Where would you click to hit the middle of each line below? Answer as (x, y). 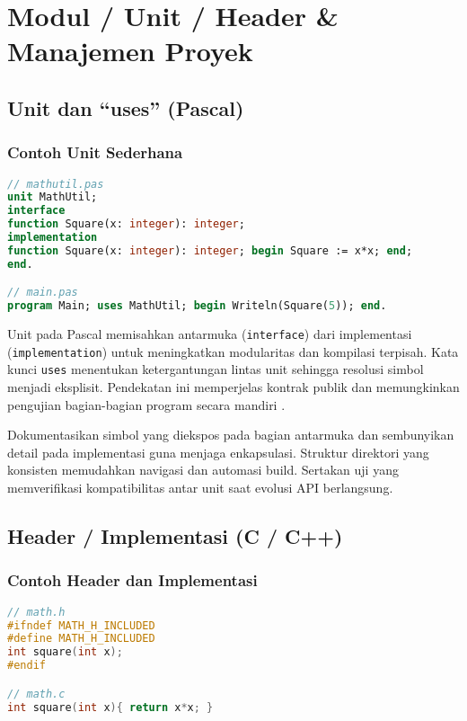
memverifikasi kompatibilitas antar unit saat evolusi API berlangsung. (200, 488)
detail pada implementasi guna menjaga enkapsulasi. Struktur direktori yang (218, 452)
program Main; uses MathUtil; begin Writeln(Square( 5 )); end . (197, 306)
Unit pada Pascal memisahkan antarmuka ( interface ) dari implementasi (210, 334)
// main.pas (43, 293)
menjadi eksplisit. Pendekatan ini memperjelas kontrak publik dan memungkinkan (233, 387)
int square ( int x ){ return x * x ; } (110, 707)
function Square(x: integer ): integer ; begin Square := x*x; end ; (210, 250)
